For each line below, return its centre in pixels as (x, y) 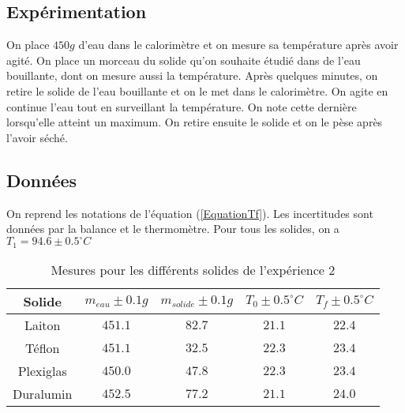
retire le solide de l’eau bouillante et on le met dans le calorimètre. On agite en (197, 90)
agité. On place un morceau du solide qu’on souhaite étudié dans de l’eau (184, 60)
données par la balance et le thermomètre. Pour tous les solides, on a (173, 229)
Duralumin (43, 393)
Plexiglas (42, 370)
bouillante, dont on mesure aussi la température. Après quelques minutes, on (192, 75)
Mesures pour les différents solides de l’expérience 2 (193, 269)
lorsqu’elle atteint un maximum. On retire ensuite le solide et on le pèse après (195, 122)
